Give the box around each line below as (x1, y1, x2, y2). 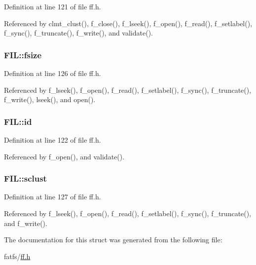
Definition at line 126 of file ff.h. (4, 68, 101, 78)
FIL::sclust (4, 172, 47, 185)
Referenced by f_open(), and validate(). (4, 151, 125, 161)
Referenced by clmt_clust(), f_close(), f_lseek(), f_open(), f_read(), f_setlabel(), (4, 18, 253, 28)
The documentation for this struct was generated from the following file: (4, 234, 222, 245)
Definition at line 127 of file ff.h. (4, 191, 101, 202)
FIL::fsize (4, 48, 42, 61)
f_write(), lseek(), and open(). (4, 94, 96, 105)
